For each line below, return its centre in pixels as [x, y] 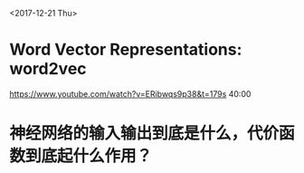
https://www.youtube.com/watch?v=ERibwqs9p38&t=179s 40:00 [130, 93]
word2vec [48, 69]
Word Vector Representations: [126, 50]
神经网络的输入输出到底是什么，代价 [144, 134]
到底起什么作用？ [89, 156]
